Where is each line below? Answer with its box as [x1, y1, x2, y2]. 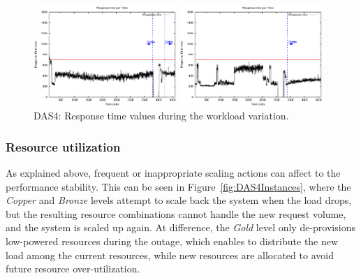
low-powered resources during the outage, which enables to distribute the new [6, 233, 339, 248]
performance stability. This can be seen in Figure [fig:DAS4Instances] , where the [6, 179, 351, 193]
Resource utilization [6, 138, 121, 155]
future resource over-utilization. [6, 261, 140, 276]
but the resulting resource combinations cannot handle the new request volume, [6, 206, 346, 221]
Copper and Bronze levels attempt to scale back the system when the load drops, [6, 193, 352, 207]
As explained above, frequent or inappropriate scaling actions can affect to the [6, 166, 341, 180]
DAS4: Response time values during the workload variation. [34, 108, 289, 123]
